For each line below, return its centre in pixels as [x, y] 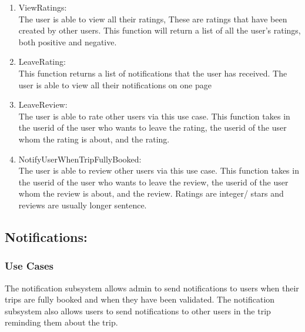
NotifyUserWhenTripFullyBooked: [80, 159]
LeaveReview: [43, 104]
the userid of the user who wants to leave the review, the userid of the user [153, 182]
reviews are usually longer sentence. [83, 205]
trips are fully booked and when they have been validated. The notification [140, 299]
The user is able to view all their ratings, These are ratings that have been [153, 19]
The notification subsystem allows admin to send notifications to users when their [152, 288]
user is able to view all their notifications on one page [115, 84]
